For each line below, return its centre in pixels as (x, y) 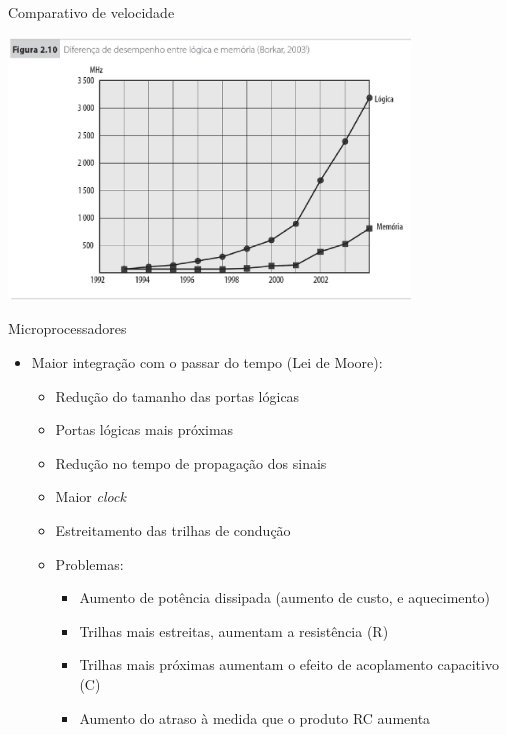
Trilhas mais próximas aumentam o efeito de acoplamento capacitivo (289, 664)
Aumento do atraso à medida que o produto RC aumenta (255, 717)
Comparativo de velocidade (91, 12)
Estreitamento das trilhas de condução (173, 529)
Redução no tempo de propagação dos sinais (191, 462)
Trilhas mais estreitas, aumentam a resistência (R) (234, 630)
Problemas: (89, 563)
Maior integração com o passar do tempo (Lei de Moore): (207, 361)
